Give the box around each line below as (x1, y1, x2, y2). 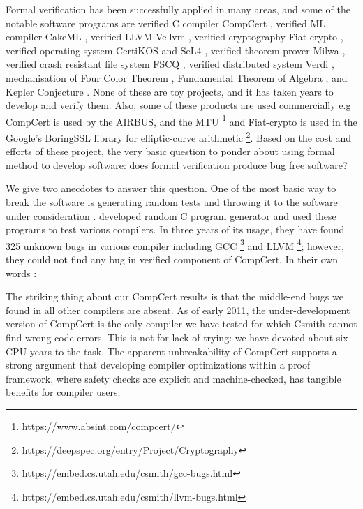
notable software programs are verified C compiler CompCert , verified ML (6, 15, 325, 30)
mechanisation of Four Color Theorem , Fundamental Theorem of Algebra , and (6, 70, 348, 84)
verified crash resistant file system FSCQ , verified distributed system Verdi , (6, 57, 334, 71)
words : (6, 265, 37, 280)
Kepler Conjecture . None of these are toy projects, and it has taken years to (6, 84, 334, 98)
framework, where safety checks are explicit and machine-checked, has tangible (6, 371, 341, 385)
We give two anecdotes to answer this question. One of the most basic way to (6, 181, 336, 196)
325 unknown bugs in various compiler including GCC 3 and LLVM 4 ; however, (6, 236, 344, 253)
